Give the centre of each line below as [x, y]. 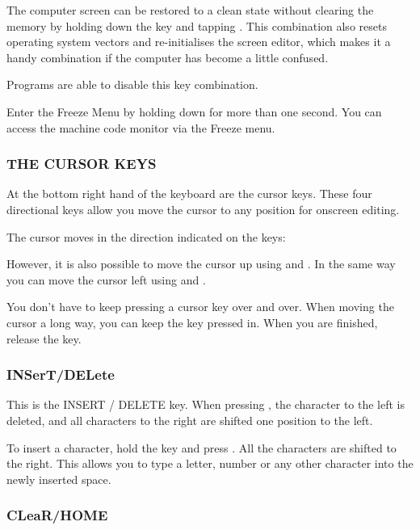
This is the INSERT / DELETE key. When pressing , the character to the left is [206, 404]
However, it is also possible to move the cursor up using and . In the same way [201, 264]
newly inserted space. [59, 479]
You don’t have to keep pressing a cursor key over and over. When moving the [200, 307]
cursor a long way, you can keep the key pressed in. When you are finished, [192, 322]
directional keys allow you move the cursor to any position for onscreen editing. [203, 209]
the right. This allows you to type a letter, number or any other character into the [210, 463]
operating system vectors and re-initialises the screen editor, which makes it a [199, 42]
